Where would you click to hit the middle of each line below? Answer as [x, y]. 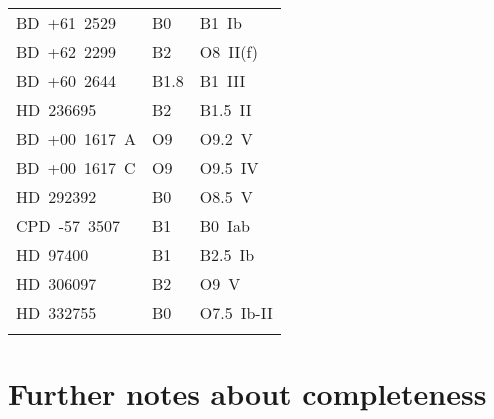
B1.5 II [225, 109]
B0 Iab [224, 225]
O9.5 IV [229, 167]
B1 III [222, 80]
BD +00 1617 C [76, 167]
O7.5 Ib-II [236, 312]
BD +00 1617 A [76, 138]
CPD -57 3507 [68, 225]
